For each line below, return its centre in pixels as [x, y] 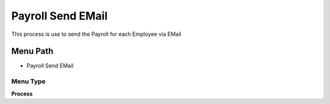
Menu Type [28, 81]
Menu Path [32, 51]
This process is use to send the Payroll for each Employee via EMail [96, 34]
